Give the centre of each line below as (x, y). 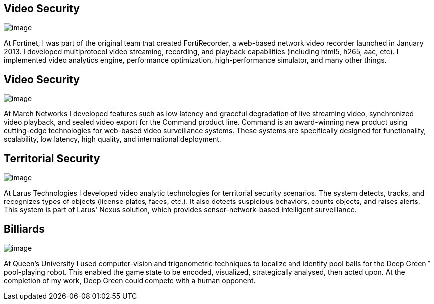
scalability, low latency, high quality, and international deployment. (113, 139)
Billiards (24, 229)
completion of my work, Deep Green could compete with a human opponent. (130, 280)
